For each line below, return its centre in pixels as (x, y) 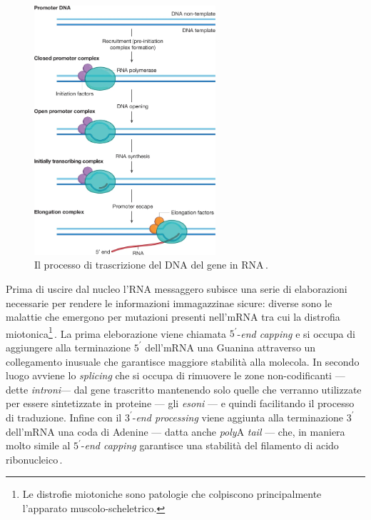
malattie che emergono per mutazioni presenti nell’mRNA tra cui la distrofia (173, 317)
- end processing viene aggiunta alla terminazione (238, 417)
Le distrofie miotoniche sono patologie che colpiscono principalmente (172, 494)
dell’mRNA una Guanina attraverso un (230, 347)
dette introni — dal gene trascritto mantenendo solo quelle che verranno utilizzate (184, 389)
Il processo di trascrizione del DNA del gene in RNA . (151, 265)
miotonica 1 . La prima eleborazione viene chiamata (116, 332)
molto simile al (38, 445)
